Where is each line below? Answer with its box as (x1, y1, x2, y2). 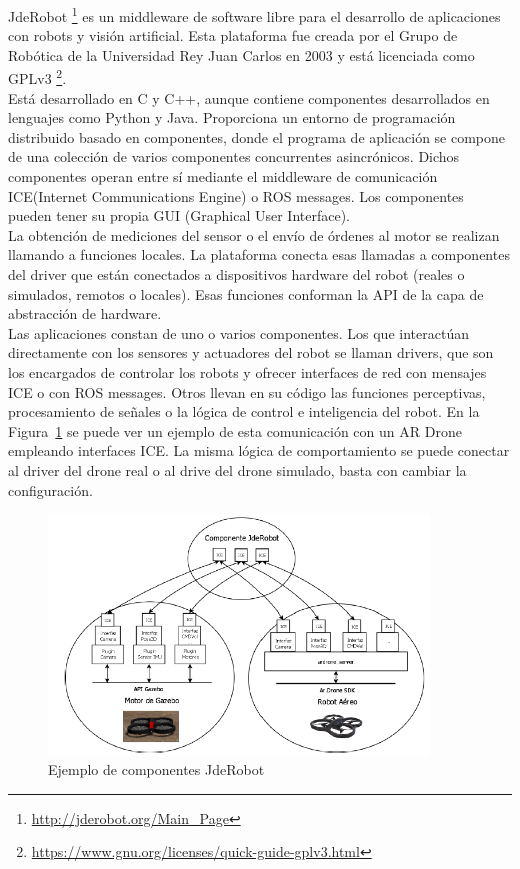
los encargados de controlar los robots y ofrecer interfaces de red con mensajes (8, 362, 487, 382)
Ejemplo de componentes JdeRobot (48, 759, 265, 780)
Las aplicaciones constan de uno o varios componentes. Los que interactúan (8, 322, 469, 343)
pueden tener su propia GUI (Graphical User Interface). (8, 205, 351, 226)
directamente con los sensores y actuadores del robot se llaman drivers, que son (8, 342, 494, 363)
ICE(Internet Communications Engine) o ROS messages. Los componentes (8, 185, 464, 206)
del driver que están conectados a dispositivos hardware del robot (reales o (8, 264, 465, 285)
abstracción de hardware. (8, 303, 162, 324)
